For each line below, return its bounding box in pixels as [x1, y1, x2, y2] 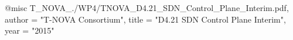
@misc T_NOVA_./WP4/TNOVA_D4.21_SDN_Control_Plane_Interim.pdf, [5, 2, 289, 13]
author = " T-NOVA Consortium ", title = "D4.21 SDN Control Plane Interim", [5, 13, 286, 25]
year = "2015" [5, 24, 54, 37]
